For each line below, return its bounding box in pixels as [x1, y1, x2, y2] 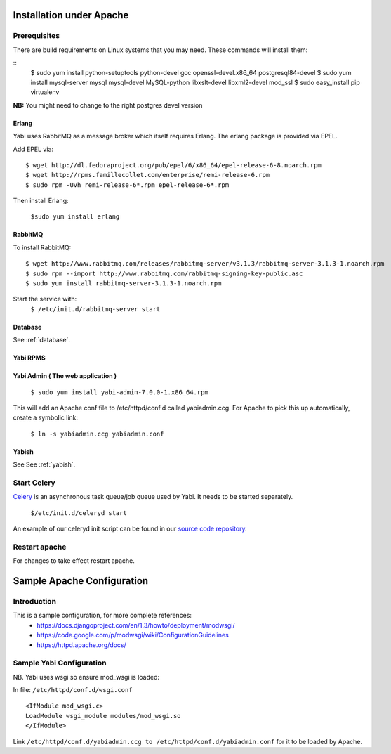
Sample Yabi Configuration [13, 658, 107, 668]
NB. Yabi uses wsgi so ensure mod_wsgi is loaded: [13, 672, 160, 681]
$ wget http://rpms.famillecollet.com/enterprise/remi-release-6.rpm [25, 171, 270, 179]
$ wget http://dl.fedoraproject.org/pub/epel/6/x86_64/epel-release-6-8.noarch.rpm [25, 161, 322, 169]
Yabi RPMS [13, 353, 46, 362]
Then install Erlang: [13, 197, 69, 205]
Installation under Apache [13, 9, 129, 21]
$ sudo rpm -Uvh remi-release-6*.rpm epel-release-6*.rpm [25, 181, 230, 189]
